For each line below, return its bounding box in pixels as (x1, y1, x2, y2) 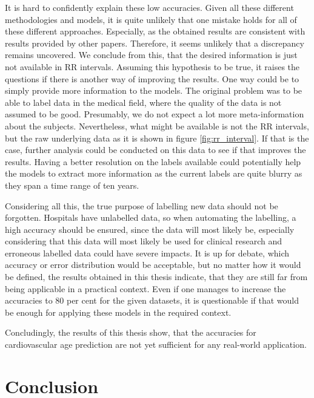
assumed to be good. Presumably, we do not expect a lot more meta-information (5, 108, 304, 120)
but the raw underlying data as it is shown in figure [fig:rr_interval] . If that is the (5, 131, 309, 144)
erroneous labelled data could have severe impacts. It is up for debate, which (5, 246, 290, 259)
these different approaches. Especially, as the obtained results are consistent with (5, 25, 306, 38)
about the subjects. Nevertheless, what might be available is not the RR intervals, (5, 119, 309, 132)
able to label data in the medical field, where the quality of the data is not (5, 96, 282, 108)
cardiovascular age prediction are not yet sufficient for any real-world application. (5, 338, 307, 351)
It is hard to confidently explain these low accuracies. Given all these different (5, 1, 294, 13)
